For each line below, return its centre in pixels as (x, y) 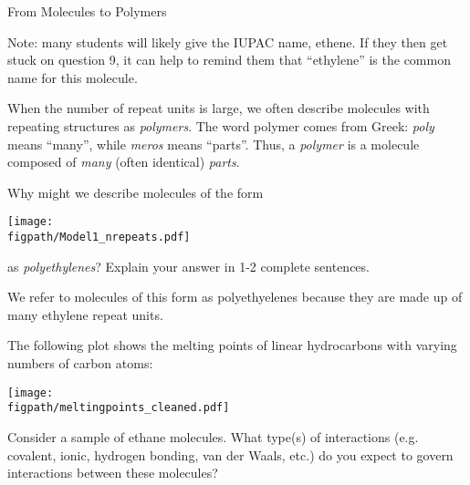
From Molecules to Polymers (87, 11)
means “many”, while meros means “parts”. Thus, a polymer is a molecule (214, 144)
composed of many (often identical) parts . (124, 162)
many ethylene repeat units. (85, 314)
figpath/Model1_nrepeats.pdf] (99, 237)
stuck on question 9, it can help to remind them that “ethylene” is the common (229, 60)
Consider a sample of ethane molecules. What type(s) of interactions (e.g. (213, 436)
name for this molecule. (73, 77)
